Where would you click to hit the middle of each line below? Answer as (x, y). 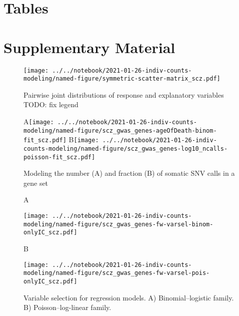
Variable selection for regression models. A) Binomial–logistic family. (129, 297)
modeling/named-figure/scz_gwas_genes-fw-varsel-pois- (117, 273)
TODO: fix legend (51, 104)
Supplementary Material (89, 47)
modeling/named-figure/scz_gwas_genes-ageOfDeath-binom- (120, 130)
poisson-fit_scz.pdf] (59, 157)
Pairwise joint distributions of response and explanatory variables (124, 94)
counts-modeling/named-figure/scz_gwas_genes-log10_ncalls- (126, 148)
